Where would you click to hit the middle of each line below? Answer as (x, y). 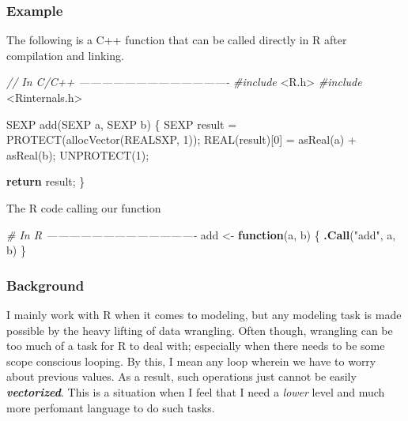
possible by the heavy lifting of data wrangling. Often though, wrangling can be (200, 330)
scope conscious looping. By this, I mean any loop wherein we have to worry (191, 361)
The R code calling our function (84, 207)
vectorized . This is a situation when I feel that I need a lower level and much (196, 391)
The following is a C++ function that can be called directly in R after (177, 40)
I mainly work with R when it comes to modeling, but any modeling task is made (204, 314)
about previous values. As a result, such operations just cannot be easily (181, 376)
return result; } (46, 181)
